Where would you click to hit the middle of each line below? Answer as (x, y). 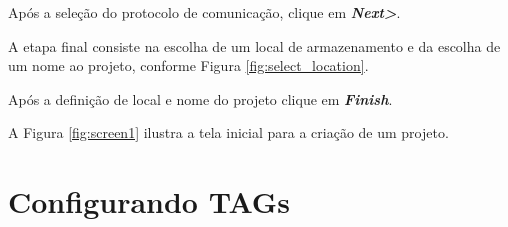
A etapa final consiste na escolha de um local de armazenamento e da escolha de (254, 45)
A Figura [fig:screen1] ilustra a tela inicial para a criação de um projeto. (228, 132)
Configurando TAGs (149, 201)
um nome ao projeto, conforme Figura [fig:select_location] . (188, 65)
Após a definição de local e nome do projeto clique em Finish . (200, 98)
